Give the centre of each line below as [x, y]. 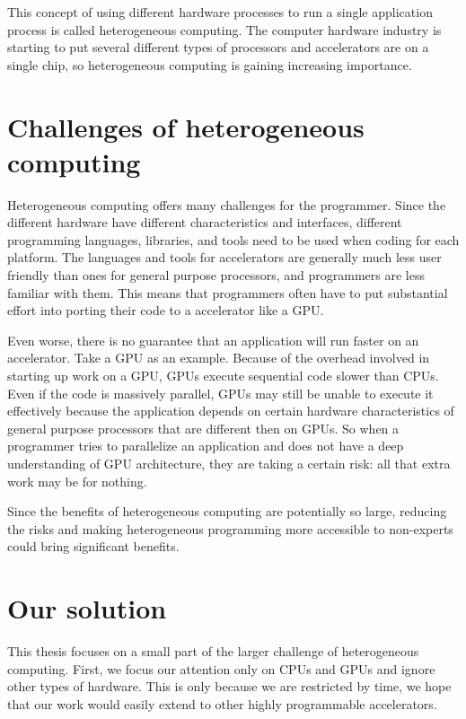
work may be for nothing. [77, 481]
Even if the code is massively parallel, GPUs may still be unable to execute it [220, 393]
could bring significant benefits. [93, 546]
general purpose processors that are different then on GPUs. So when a [203, 428]
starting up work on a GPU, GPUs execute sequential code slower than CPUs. [223, 376]
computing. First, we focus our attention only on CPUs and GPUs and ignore [221, 668]
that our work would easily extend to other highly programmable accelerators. [222, 703]
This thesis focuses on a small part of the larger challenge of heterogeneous [213, 651]
